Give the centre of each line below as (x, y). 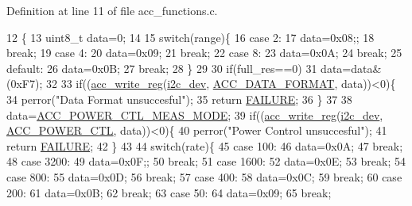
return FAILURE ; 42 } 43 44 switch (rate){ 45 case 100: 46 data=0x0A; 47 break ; (205, 145)
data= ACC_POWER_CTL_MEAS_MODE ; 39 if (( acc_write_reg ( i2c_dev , (195, 114)
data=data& (351, 68)
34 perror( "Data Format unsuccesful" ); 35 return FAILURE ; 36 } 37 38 (179, 99)
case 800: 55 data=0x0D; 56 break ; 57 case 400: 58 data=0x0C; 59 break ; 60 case (204, 176)
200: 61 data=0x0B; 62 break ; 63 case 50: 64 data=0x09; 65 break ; (169, 192)
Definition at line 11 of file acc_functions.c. (112, 10)
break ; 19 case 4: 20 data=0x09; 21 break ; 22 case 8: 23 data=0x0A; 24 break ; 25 (204, 53)
